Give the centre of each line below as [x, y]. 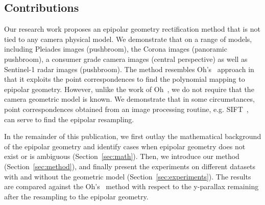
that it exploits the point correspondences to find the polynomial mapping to [125, 79]
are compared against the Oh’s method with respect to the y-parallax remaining [131, 186]
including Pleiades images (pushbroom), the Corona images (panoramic [116, 49]
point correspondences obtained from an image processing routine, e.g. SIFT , [126, 109]
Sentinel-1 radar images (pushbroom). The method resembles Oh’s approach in [129, 69]
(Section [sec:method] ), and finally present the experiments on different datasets [130, 166]
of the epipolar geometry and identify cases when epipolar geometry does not [125, 146]
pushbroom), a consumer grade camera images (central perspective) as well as [126, 59]
